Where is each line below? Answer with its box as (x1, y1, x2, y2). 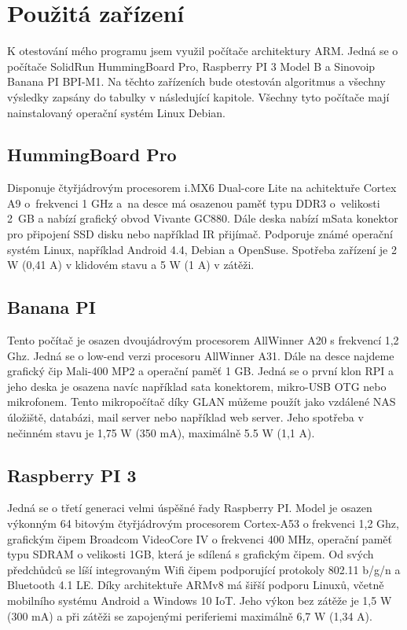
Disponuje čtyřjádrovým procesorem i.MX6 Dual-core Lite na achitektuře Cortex (7, 179, 397, 196)
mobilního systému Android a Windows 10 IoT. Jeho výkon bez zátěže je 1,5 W (7, 591, 392, 608)
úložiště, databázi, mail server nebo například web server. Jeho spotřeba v (7, 409, 364, 426)
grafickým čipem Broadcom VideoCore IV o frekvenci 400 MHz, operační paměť (7, 530, 392, 547)
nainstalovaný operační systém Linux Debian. (7, 104, 225, 120)
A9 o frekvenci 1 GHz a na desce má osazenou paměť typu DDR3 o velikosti (7, 194, 380, 211)
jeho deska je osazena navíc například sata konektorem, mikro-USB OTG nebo (7, 378, 387, 394)
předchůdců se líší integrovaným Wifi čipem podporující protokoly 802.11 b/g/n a (7, 561, 401, 577)
